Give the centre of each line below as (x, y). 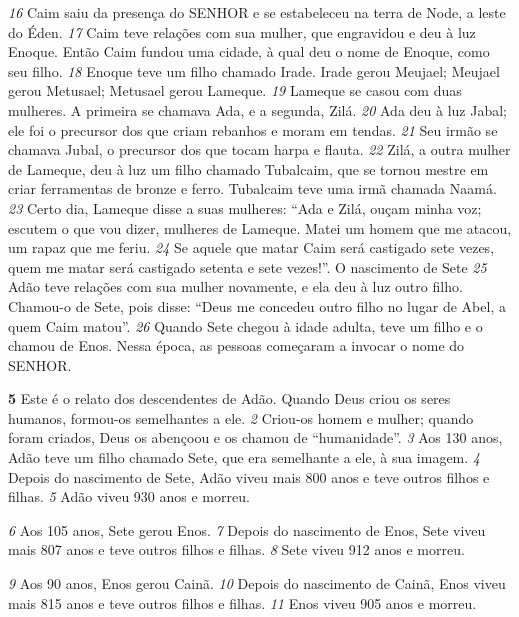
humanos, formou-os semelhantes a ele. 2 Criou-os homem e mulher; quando (241, 417)
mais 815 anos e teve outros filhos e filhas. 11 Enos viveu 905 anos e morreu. (242, 602)
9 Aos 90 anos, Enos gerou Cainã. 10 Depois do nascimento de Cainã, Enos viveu (257, 583)
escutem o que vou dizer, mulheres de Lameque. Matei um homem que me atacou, (260, 227)
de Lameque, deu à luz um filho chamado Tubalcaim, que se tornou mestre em (248, 168)
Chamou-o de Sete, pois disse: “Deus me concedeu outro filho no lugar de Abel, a (257, 305)
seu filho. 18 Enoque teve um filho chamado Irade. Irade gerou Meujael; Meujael (254, 70)
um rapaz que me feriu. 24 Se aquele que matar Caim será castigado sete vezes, (251, 247)
